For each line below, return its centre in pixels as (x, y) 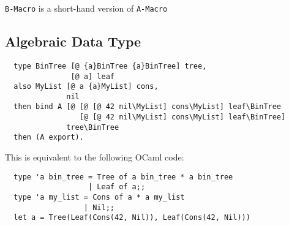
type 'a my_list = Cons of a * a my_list (99, 198)
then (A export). (49, 137)
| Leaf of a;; (117, 187)
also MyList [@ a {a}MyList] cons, (86, 87)
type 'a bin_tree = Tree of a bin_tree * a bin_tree (123, 177)
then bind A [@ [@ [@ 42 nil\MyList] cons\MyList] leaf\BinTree (148, 107)
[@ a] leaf (92, 76)
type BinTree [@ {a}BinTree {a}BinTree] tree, (110, 66)
